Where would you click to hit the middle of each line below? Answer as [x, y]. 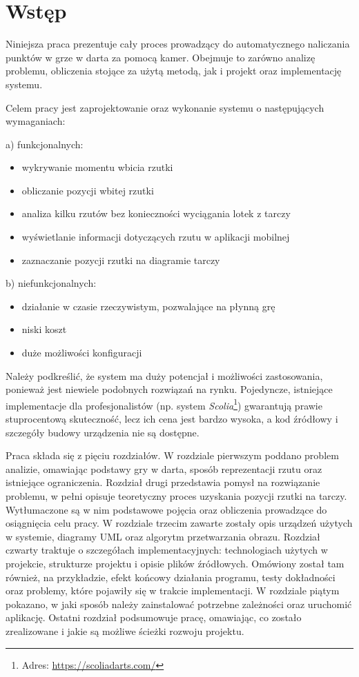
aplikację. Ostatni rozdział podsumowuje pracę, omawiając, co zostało [154, 617]
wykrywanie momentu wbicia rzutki [97, 167]
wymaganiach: [36, 121]
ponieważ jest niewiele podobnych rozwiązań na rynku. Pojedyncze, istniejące [169, 389]
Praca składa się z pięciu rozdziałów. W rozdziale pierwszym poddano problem [172, 455]
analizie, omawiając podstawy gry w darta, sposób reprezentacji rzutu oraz [164, 468]
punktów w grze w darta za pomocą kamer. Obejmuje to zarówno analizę [161, 57]
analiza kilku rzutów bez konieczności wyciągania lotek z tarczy [156, 213]
